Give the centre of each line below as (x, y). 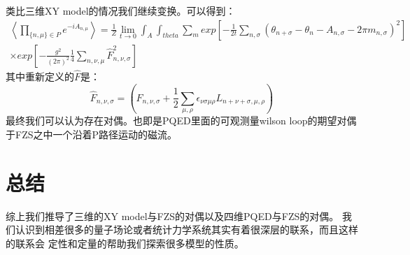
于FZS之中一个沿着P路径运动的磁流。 (92, 134)
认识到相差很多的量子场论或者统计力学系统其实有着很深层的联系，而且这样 (186, 229)
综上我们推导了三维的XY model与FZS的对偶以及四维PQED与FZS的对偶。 (172, 216)
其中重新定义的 (40, 76)
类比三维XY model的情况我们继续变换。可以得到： (121, 10)
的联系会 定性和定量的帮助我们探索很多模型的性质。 (125, 243)
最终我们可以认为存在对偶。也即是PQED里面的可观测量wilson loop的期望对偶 (181, 121)
